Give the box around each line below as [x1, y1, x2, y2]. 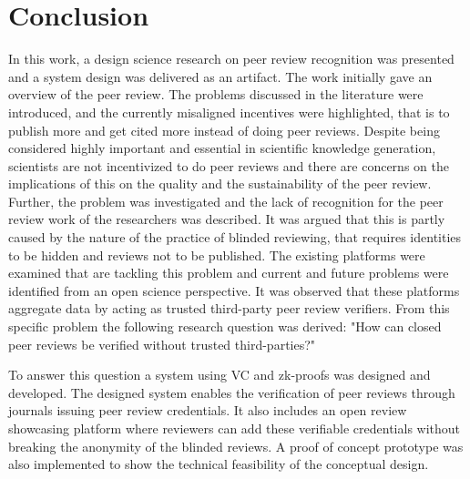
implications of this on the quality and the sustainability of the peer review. [8, 174, 432, 193]
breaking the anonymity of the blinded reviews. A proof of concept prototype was [8, 436, 464, 455]
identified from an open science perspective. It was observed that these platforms [8, 280, 460, 300]
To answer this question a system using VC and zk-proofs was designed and [8, 365, 431, 384]
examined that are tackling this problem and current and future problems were [8, 263, 449, 282]
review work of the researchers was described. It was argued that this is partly [8, 209, 445, 229]
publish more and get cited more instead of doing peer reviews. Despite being [8, 120, 440, 139]
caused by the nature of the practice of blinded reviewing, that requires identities [8, 228, 462, 247]
